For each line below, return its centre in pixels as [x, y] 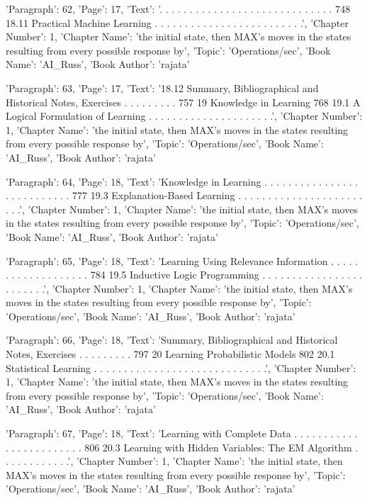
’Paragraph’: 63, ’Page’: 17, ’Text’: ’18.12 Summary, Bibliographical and [162, 88]
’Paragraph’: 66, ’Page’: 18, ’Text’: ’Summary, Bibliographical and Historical [172, 340]
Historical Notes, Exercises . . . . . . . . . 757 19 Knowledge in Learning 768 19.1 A [183, 102]
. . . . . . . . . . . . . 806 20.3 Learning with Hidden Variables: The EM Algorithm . [182, 447]
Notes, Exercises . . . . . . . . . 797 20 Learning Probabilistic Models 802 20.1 [170, 354]
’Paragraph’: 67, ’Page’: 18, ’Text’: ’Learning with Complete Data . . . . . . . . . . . [182, 433]
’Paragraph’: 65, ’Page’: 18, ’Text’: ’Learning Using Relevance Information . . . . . [182, 260]
